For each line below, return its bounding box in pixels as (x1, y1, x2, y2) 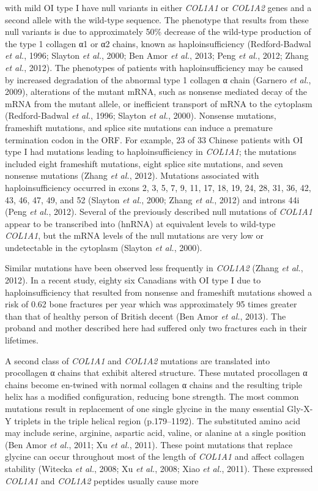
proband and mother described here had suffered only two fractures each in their (5, 321, 308, 334)
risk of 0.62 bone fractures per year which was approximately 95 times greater (5, 298, 297, 310)
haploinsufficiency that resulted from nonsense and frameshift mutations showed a (5, 285, 312, 298)
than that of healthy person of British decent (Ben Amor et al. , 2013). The (5, 309, 286, 322)
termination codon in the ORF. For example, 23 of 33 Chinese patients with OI (5, 133, 303, 146)
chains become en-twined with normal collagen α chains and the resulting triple (5, 378, 303, 391)
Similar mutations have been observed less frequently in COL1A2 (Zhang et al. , (5, 261, 303, 274)
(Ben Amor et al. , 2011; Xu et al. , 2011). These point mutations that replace (5, 438, 293, 451)
